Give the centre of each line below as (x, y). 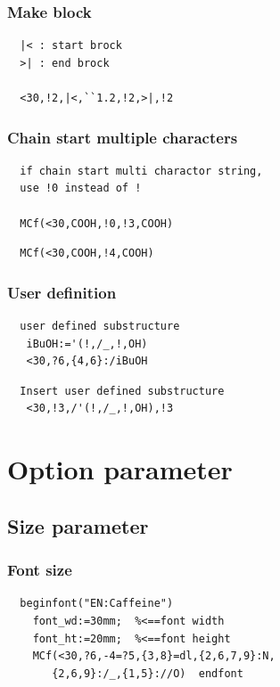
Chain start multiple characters (123, 137)
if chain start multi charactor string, (141, 171)
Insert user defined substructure (122, 391)
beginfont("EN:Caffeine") (97, 604)
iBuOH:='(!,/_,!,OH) (87, 343)
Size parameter (78, 525)
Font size (40, 570)
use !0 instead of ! (81, 188)
